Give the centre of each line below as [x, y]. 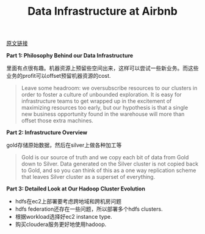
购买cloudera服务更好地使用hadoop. [61, 224]
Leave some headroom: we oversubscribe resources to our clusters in [109, 88]
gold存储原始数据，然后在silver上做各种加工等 [64, 145]
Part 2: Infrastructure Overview [47, 132]
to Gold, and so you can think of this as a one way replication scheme [109, 170]
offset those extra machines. [57, 121]
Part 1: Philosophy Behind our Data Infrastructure [70, 56]
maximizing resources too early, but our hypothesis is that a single [105, 108]
